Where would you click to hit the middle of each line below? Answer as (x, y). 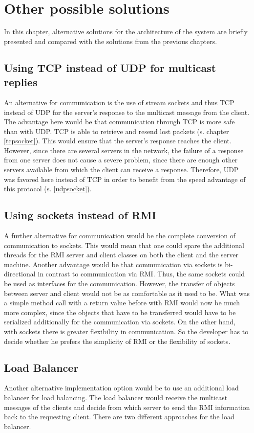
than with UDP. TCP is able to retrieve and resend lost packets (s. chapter (116, 131)
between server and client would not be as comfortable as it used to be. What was (127, 293)
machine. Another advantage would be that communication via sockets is (113, 264)
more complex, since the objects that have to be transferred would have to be (120, 312)
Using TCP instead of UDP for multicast (110, 67)
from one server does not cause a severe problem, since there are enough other (121, 160)
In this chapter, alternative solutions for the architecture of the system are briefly (126, 32)
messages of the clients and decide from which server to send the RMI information (127, 407)
